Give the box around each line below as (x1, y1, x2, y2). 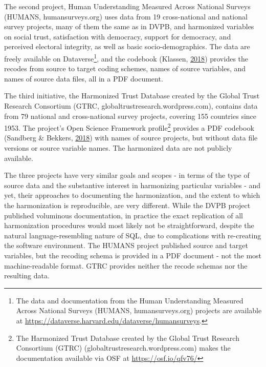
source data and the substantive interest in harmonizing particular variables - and (4, 179, 261, 190)
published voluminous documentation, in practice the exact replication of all (4, 210, 243, 220)
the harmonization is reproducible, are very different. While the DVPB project (4, 200, 251, 210)
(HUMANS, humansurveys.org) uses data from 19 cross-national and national (4, 11, 248, 22)
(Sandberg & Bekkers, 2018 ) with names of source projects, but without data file (4, 132, 258, 143)
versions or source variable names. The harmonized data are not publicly (4, 142, 232, 153)
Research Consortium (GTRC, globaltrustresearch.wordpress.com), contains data (4, 100, 258, 111)
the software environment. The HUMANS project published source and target (4, 240, 248, 251)
